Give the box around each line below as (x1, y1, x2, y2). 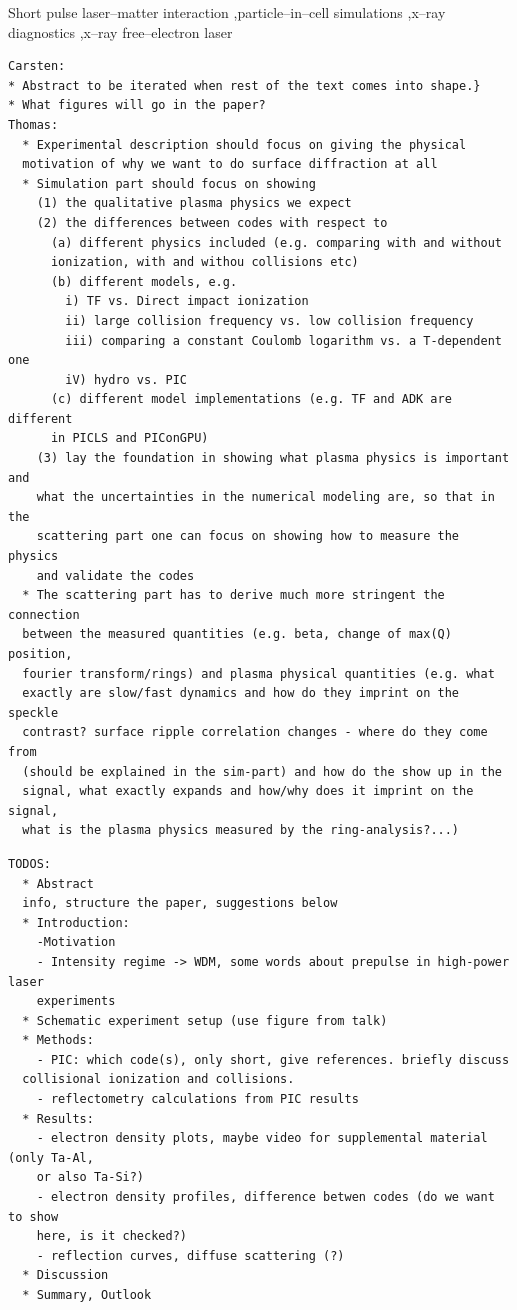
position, (8, 647, 73, 661)
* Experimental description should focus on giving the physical (22, 137, 467, 152)
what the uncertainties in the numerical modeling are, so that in (36, 490, 495, 505)
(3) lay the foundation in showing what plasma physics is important (36, 451, 510, 466)
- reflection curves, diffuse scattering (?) (36, 1248, 345, 1263)
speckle (8, 705, 59, 720)
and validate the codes (36, 568, 195, 583)
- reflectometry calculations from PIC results (36, 1092, 359, 1107)
